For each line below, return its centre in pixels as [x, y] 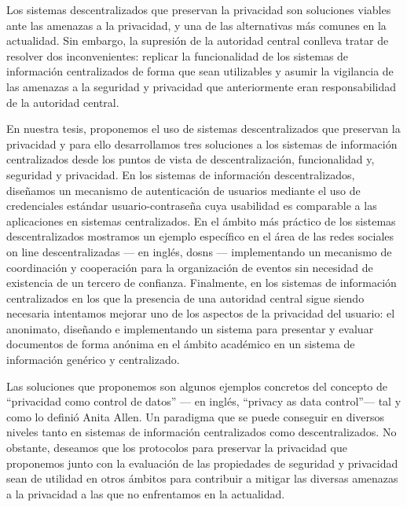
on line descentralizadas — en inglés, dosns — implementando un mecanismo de [199, 251]
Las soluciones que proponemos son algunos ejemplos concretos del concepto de [197, 386]
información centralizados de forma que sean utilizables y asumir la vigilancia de [200, 71]
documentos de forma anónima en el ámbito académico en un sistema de [181, 344]
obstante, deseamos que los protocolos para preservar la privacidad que [177, 448]
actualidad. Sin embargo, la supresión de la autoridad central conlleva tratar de [198, 40]
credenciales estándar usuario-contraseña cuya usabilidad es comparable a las [192, 206]
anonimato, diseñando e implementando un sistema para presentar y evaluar [190, 328]
